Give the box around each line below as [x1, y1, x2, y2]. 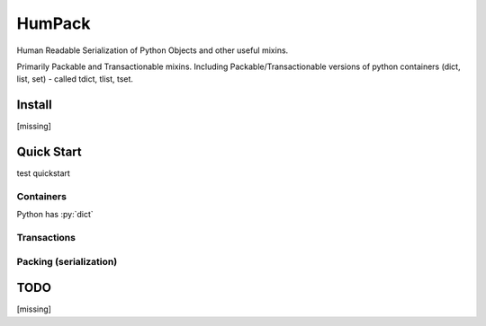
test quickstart [16, 168, 71, 179]
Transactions [16, 232, 76, 244]
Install [16, 97, 53, 112]
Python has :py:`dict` [16, 209, 94, 220]
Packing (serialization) [16, 255, 118, 268]
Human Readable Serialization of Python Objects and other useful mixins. [16, 45, 289, 56]
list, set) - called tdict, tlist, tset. [16, 74, 134, 84]
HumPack [16, 13, 91, 33]
